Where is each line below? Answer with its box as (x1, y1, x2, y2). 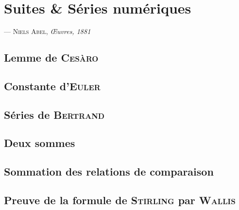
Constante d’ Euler (4, 78, 101, 93)
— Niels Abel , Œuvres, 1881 (4, 26, 91, 36)
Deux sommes (4, 135, 75, 150)
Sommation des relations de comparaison (4, 164, 214, 179)
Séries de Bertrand (4, 107, 105, 122)
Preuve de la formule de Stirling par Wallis (4, 193, 236, 208)
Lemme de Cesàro (4, 50, 99, 65)
